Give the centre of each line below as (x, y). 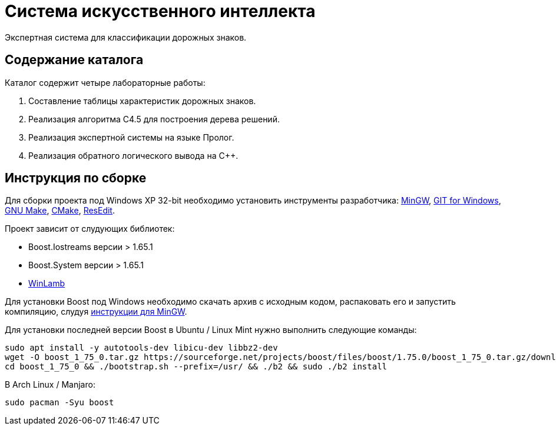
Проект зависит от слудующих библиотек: (90, 229)
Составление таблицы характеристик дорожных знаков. (142, 101)
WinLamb (47, 284)
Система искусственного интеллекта (160, 11)
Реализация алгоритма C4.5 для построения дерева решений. (154, 119)
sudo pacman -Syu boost (59, 403)
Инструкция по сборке (76, 178)
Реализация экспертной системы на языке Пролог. (131, 137)
